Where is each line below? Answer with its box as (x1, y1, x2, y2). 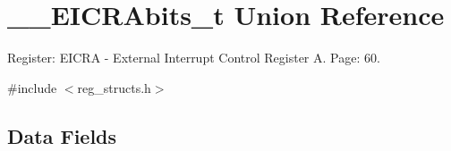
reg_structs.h (77, 78, 151, 96)
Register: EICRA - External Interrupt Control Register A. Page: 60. (7, 48, 380, 67)
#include (7, 78, 57, 96)
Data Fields (7, 122, 117, 149)
